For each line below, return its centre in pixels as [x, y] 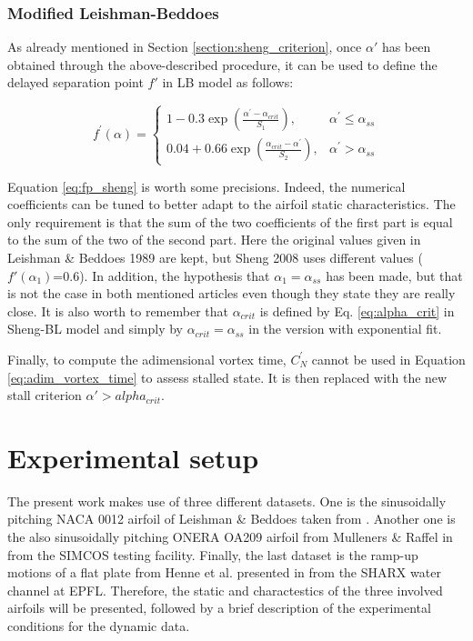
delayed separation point [75, 82]
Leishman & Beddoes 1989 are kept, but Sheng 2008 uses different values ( [215, 257]
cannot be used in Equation [388, 359]
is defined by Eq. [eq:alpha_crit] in [357, 310]
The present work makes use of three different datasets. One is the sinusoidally [227, 501]
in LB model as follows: [228, 82]
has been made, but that [394, 275]
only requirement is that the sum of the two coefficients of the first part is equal [230, 221]
